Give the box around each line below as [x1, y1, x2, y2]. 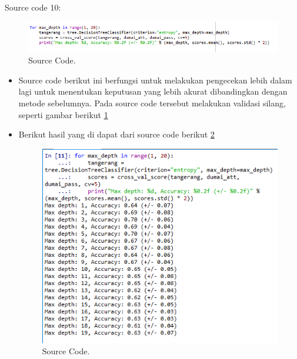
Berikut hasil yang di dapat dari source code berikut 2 [18, 128, 215, 140]
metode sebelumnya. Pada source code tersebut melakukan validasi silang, [18, 96, 286, 109]
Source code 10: [5, 1, 61, 13]
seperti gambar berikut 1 [18, 108, 108, 120]
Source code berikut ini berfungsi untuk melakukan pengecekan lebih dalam [18, 73, 292, 86]
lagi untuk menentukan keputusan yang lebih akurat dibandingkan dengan [18, 85, 288, 98]
